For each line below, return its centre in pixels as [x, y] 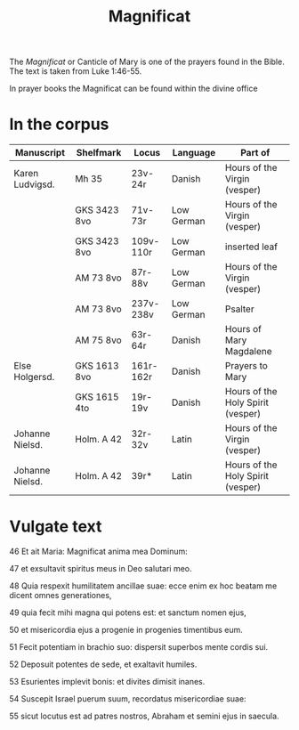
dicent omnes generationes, [61, 596]
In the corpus [59, 124]
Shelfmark [99, 153]
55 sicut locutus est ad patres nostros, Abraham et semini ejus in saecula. [144, 716]
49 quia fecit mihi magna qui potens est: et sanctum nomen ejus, [128, 612]
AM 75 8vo [98, 340]
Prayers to [247, 366]
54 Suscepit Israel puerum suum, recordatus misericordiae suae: [128, 699]
